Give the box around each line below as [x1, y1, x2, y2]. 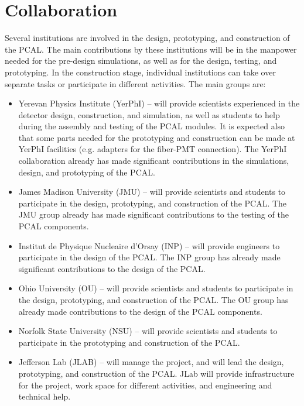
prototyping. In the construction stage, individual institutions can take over [5, 66, 276, 78]
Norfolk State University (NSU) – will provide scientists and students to [18, 325, 278, 337]
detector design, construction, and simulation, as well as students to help [18, 108, 280, 121]
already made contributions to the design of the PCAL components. [18, 305, 262, 317]
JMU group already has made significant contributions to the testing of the [18, 208, 289, 221]
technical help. [18, 390, 71, 402]
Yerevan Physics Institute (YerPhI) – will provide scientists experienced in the [18, 97, 300, 109]
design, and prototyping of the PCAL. [18, 166, 155, 178]
